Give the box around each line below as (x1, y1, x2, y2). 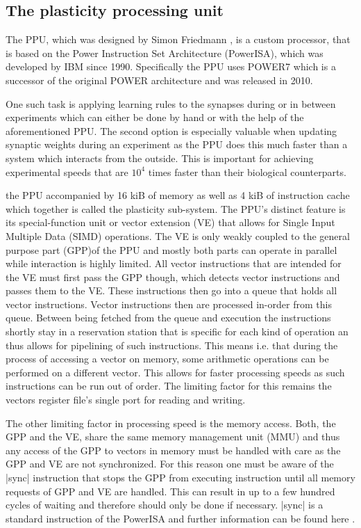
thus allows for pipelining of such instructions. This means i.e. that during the (6, 337, 338, 352)
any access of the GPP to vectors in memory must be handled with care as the (6, 442, 341, 457)
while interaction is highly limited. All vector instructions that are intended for (6, 256, 342, 271)
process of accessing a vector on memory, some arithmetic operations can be (6, 351, 329, 366)
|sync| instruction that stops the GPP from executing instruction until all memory (6, 470, 355, 485)
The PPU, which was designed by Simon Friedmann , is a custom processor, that (6, 32, 351, 47)
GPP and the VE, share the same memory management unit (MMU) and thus (6, 429, 340, 444)
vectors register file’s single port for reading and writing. (6, 392, 246, 407)
